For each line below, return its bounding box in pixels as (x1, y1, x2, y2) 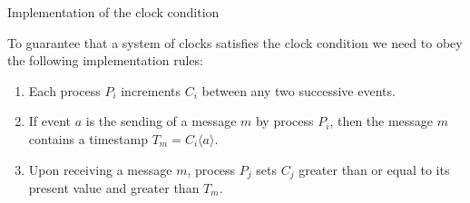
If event (28, 111, 72, 130)
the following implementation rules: (7, 51, 203, 70)
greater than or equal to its (299, 159, 450, 179)
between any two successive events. (201, 81, 396, 100)
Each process (28, 81, 101, 100)
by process (255, 111, 314, 130)
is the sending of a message (85, 111, 237, 130)
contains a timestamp (28, 129, 148, 148)
